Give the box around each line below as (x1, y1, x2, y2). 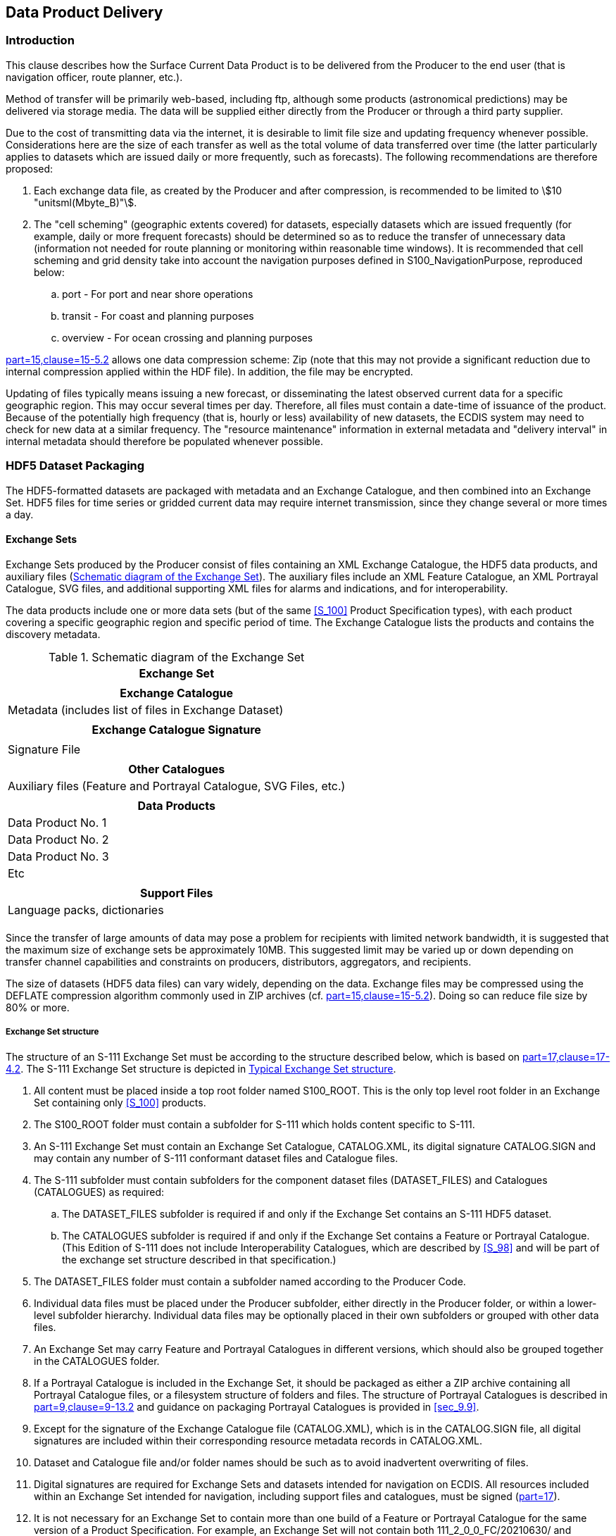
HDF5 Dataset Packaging (6, 458, 145, 473)
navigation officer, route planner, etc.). (6, 70, 183, 83)
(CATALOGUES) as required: (34, 1185, 165, 1198)
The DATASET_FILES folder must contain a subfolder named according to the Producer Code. (34, 1275, 466, 1287)
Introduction (6, 33, 75, 48)
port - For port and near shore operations (62, 287, 253, 300)
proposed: (6, 162, 54, 175)
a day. (6, 508, 34, 520)
